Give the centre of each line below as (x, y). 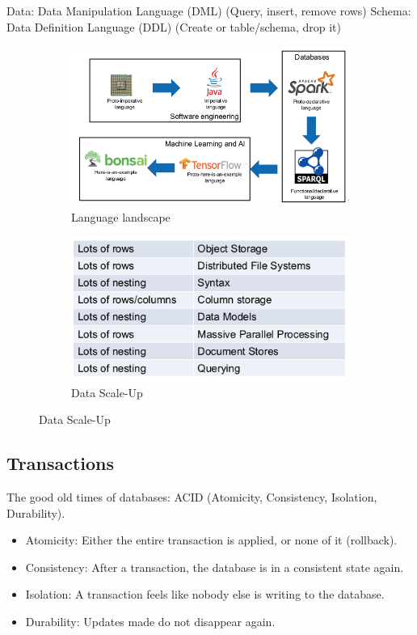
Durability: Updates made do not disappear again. (150, 621)
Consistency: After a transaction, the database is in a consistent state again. (215, 567)
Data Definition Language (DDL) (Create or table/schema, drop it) (174, 26)
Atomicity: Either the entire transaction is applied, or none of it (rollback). (211, 540)
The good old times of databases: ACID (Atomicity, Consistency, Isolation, (192, 497)
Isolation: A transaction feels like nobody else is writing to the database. (205, 594)
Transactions (61, 463)
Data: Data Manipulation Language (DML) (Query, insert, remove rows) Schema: (209, 11)
